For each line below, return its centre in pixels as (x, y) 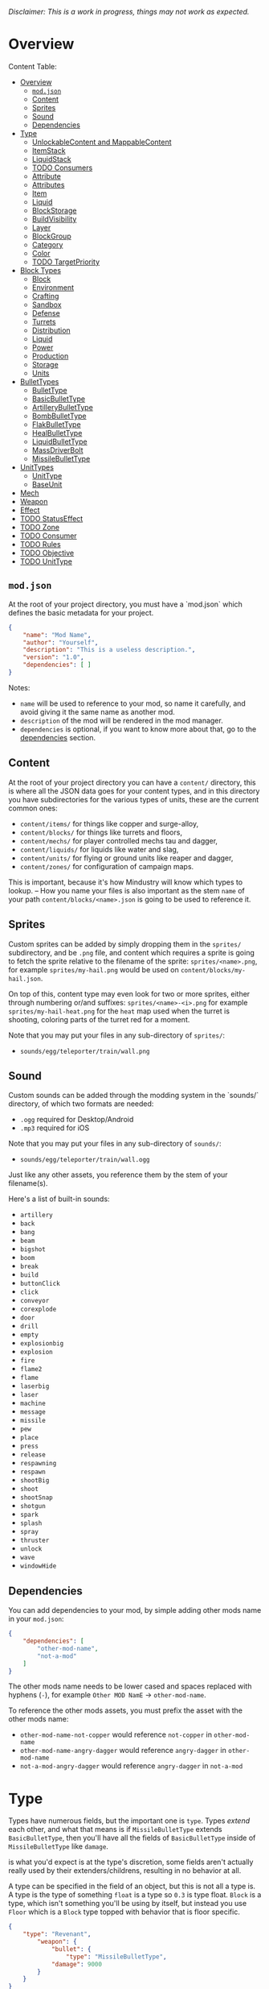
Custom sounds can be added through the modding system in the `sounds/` (134, 1096)
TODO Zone (40, 527)
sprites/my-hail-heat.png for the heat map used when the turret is (119, 1011)
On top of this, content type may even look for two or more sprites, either (129, 993)
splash (31, 1523)
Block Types (41, 270)
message (33, 1412)
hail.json (25, 979)
